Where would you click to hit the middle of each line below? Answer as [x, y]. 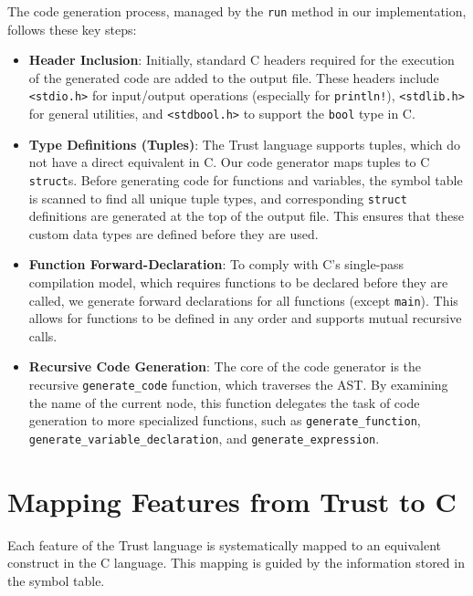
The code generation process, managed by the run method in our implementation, [237, 11]
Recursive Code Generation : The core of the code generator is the [225, 366]
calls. [43, 335]
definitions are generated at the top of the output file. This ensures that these [246, 216]
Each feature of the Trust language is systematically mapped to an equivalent [225, 544]
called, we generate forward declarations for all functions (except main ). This [243, 300]
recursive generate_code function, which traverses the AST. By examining [238, 385]
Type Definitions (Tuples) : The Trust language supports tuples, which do [245, 144]
